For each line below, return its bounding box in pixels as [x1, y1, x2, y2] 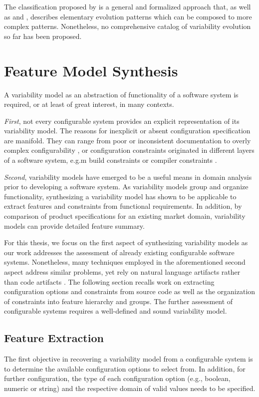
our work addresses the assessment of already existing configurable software [4, 247, 235, 257]
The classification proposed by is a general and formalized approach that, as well [4, 1, 251, 11]
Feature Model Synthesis [4, 60, 178, 80]
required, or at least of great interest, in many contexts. [4, 99, 174, 109]
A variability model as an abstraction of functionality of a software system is [4, 89, 239, 99]
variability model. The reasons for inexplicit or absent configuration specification [4, 125, 251, 136]
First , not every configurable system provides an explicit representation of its [4, 115, 240, 126]
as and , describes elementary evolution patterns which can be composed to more [4, 11, 252, 21]
